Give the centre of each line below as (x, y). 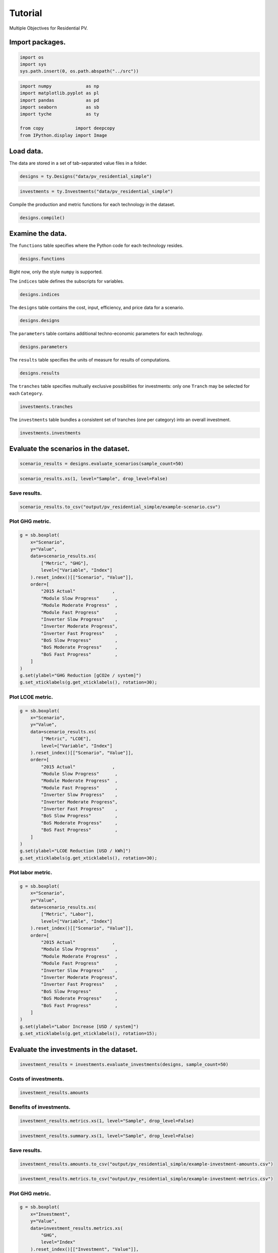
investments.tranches (46, 406)
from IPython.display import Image (63, 135)
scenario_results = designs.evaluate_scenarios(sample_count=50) (102, 464)
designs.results (40, 373)
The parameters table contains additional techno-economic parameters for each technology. (106, 334)
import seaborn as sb (60, 107)
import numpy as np (60, 86)
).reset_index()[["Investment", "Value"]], (84, 1249)
